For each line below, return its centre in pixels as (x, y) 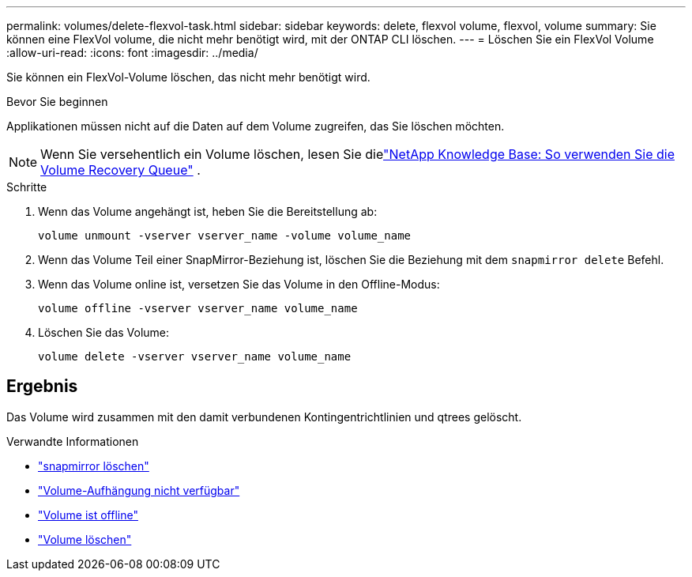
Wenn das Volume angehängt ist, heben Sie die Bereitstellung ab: (208, 211)
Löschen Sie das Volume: (104, 332)
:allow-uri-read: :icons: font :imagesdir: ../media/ (132, 53)
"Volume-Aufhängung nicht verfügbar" (139, 490)
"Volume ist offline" (88, 515)
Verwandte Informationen (73, 441)
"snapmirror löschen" (94, 466)
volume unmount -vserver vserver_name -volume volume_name (225, 236)
